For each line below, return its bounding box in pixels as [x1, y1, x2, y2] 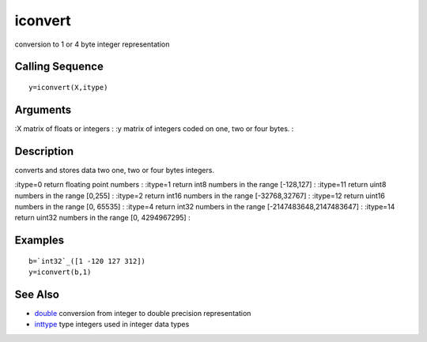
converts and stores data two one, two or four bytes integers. [14, 165, 215, 175]
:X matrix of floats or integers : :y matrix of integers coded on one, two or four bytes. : [14, 123, 294, 133]
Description [14, 145, 74, 158]
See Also [14, 288, 59, 301]
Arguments [14, 103, 72, 116]
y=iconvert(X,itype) [28, 83, 108, 92]
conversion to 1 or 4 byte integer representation [14, 39, 170, 49]
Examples [14, 234, 65, 247]
